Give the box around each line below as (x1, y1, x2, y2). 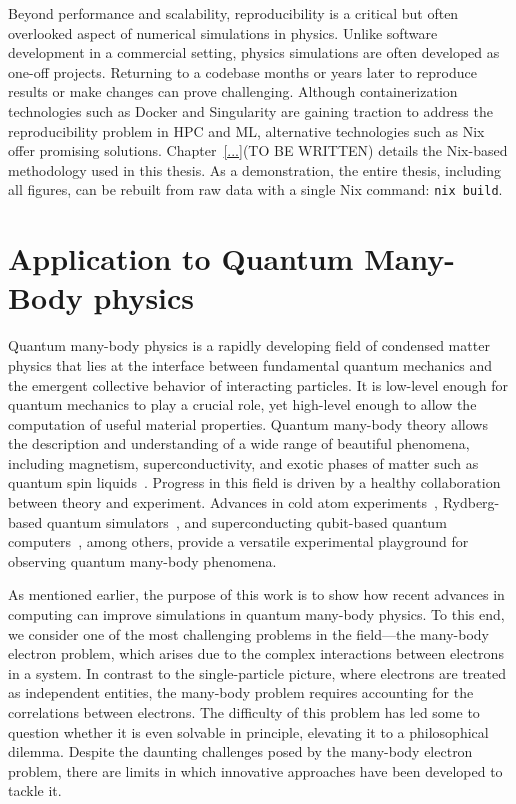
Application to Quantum (8, 238, 354, 279)
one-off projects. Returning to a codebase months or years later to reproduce (8, 61, 477, 82)
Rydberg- (442, 492, 500, 513)
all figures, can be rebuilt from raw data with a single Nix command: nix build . (8, 179, 503, 200)
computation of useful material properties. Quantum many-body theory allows (8, 413, 488, 434)
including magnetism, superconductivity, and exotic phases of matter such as (8, 452, 479, 473)
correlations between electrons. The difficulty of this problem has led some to (8, 702, 480, 722)
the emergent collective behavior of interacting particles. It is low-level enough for (8, 374, 509, 395)
